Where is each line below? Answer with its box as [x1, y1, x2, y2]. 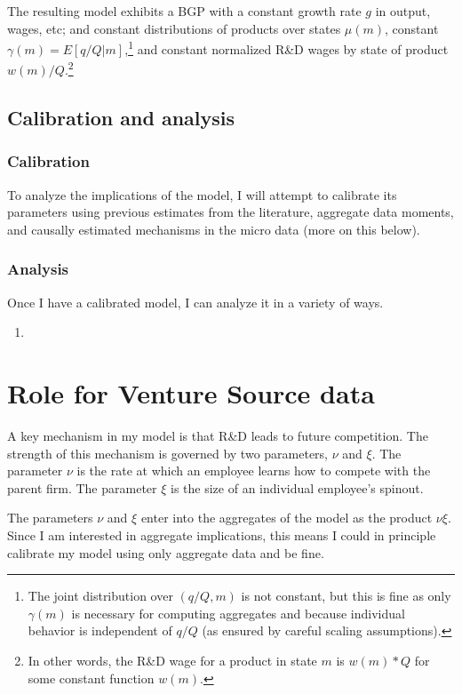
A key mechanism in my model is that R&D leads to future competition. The [7, 427, 428, 444]
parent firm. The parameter [7, 478, 157, 497]
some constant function [28, 668, 155, 687]
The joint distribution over [28, 586, 173, 605]
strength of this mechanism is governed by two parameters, [7, 443, 329, 462]
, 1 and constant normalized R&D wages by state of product [124, 37, 449, 58]
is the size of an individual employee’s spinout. [171, 478, 424, 497]
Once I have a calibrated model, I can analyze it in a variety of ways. [7, 292, 384, 311]
